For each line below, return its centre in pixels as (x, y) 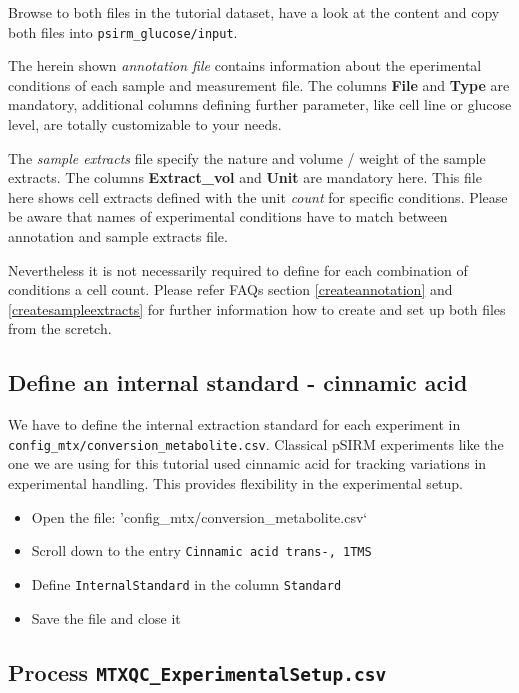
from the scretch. (60, 328)
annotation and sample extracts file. (118, 236)
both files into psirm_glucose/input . (123, 31)
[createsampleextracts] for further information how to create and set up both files (257, 308)
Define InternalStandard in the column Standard (186, 583)
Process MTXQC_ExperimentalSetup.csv (197, 671)
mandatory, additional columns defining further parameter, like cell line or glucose (260, 104)
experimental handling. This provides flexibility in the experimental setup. (236, 483)
